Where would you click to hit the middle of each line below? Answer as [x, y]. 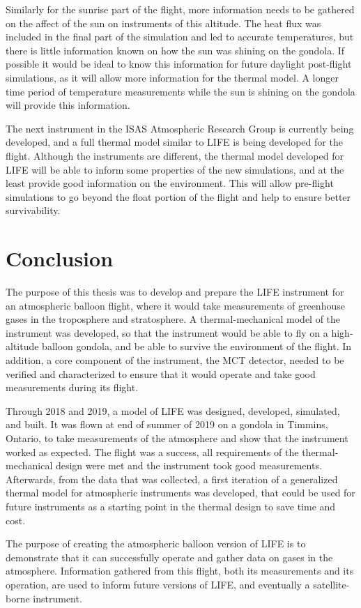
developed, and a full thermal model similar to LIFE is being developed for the [174, 142]
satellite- [331, 584]
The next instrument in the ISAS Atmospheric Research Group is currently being [180, 128]
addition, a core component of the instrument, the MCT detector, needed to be [175, 360]
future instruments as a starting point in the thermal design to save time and [171, 506]
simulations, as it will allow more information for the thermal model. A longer [172, 77]
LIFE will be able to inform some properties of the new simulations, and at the [175, 169]
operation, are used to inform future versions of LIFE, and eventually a [158, 584]
